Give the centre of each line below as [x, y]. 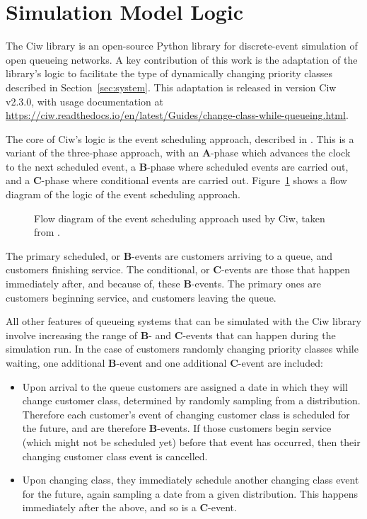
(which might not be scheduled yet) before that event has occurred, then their [191, 441]
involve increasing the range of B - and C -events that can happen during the [171, 335]
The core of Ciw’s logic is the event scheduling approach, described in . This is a [180, 138]
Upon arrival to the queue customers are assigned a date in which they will [185, 386]
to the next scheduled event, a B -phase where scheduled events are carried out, [177, 166]
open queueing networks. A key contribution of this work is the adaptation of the [182, 59]
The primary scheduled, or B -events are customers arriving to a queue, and [169, 255]
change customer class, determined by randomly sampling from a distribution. [191, 400]
